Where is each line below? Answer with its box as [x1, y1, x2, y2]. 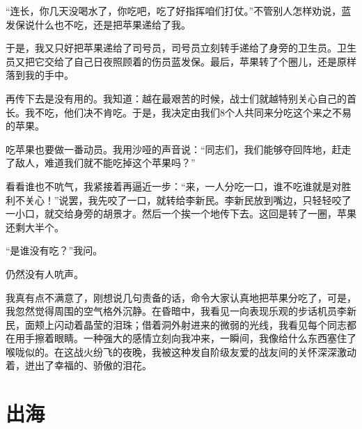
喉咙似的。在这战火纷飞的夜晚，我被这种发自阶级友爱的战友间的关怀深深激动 [6, 344, 356, 359]
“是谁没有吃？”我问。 [6, 243, 103, 258]
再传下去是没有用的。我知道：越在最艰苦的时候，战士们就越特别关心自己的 [6, 91, 347, 105]
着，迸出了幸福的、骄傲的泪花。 [6, 358, 152, 373]
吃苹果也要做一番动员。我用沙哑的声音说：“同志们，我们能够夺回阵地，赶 [6, 141, 342, 156]
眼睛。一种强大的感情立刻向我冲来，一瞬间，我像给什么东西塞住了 [54, 331, 356, 345]
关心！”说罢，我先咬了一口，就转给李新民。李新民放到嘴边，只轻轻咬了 [24, 192, 352, 207]
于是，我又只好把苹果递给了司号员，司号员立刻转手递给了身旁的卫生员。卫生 [6, 40, 356, 55]
